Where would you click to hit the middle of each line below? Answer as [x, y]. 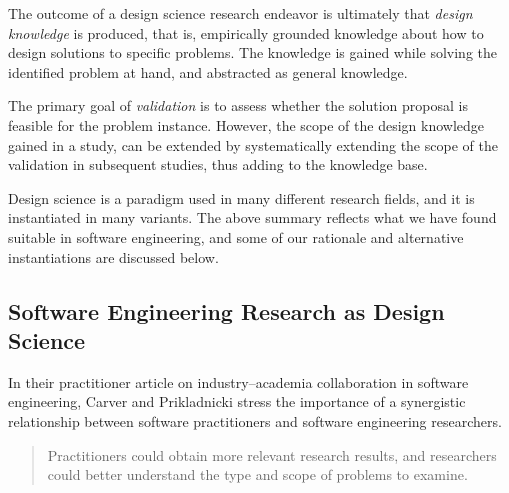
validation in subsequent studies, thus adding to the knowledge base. [218, 164]
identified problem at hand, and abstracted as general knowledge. [208, 71]
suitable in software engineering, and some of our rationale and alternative [236, 236]
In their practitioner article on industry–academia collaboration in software [238, 381]
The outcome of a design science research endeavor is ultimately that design [240, 13]
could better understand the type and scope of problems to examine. [257, 474]
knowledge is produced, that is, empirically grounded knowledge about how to [246, 32]
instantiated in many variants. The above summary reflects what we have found [252, 217]
